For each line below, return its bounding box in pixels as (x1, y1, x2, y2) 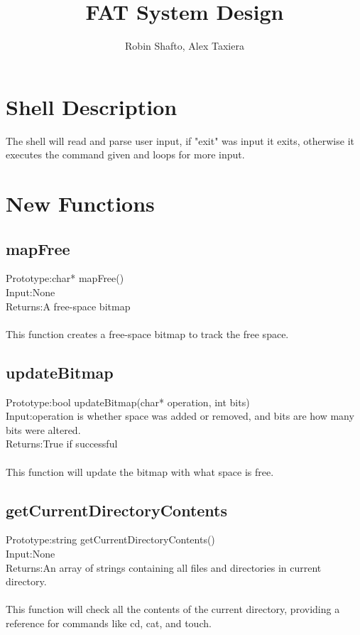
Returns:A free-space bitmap (6, 298, 131, 313)
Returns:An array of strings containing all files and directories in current (6, 560, 322, 575)
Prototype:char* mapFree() (6, 271, 124, 286)
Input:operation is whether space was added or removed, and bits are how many (6, 408, 354, 423)
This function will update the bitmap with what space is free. (6, 464, 274, 479)
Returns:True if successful (6, 436, 118, 451)
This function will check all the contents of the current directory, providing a (6, 602, 340, 617)
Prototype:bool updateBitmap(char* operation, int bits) (6, 394, 250, 409)
